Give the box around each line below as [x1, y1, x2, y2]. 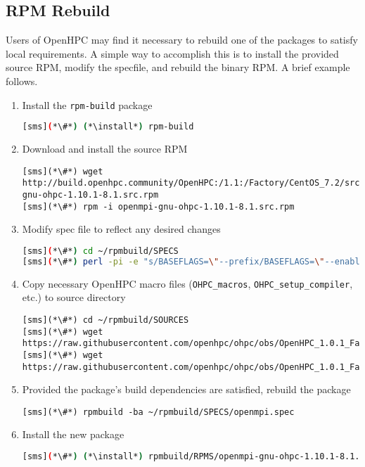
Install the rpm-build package [22, 97, 153, 112]
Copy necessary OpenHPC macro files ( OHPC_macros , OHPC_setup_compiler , [22, 276, 353, 290]
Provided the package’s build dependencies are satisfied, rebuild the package [22, 382, 351, 397]
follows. [6, 73, 38, 88]
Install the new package [22, 427, 124, 442]
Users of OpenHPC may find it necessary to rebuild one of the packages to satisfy [6, 32, 358, 47]
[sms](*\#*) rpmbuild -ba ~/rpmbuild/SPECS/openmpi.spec [22, 407, 295, 417]
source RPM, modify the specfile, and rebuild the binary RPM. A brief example [6, 60, 350, 75]
